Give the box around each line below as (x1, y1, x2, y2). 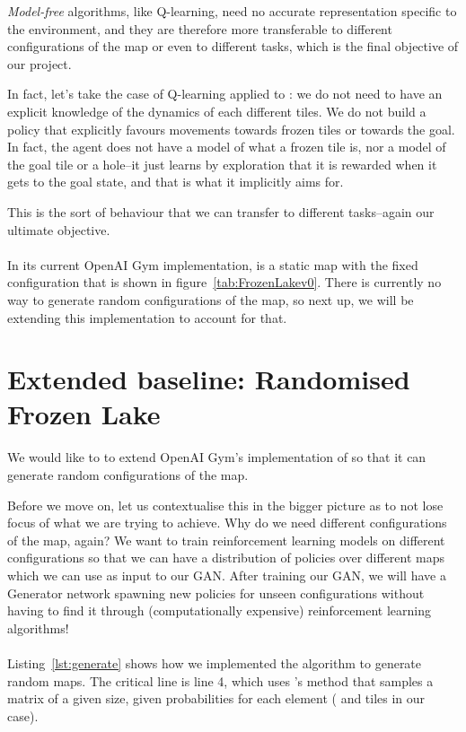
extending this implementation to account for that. (7, 308, 287, 327)
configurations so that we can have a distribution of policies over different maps (7, 548, 445, 567)
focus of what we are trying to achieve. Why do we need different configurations (7, 513, 447, 532)
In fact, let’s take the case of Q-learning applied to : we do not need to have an (7, 84, 443, 103)
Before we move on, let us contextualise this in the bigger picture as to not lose (7, 495, 444, 514)
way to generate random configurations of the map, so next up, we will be (7, 290, 414, 309)
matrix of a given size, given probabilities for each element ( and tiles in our (7, 689, 426, 708)
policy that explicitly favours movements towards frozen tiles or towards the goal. (7, 119, 455, 138)
